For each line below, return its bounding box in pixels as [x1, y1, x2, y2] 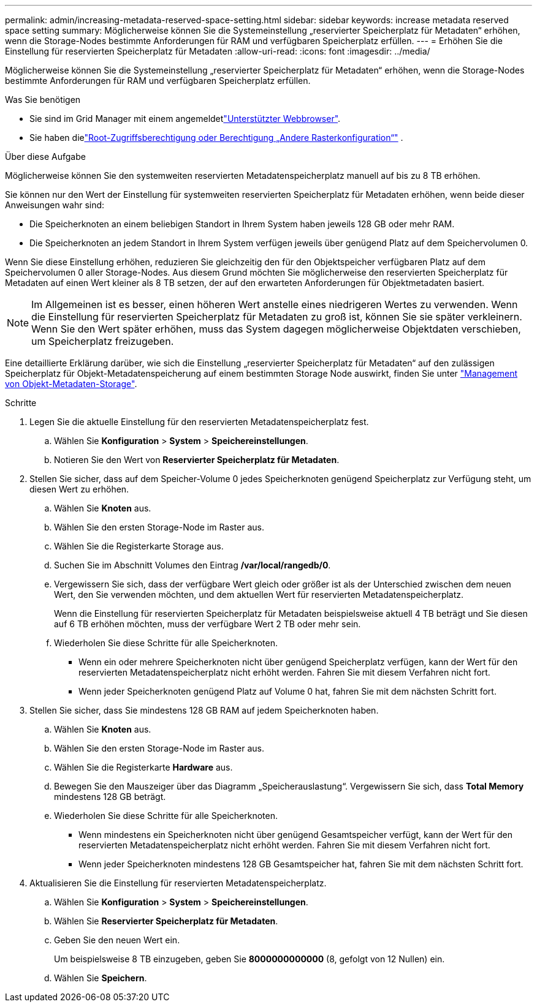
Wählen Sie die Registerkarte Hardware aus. [54, 762, 233, 772]
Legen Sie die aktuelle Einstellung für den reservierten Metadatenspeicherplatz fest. [29, 417, 369, 427]
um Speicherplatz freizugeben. [31, 335, 174, 347]
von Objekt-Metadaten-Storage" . [5, 379, 137, 389]
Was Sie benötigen [5, 94, 81, 105]
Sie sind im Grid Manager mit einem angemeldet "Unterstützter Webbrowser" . [29, 113, 341, 124]
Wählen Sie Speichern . [54, 973, 147, 983]
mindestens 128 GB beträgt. [54, 791, 166, 802]
